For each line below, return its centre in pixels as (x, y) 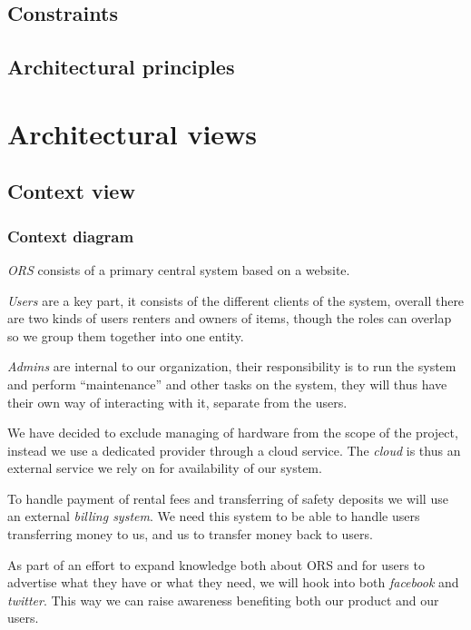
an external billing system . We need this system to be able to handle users (214, 516)
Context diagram (71, 236)
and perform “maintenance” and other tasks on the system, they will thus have (227, 384)
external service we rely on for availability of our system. (165, 468)
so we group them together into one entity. (126, 335)
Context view (71, 191)
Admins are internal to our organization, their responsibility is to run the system (232, 366)
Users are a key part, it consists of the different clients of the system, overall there (236, 300)
